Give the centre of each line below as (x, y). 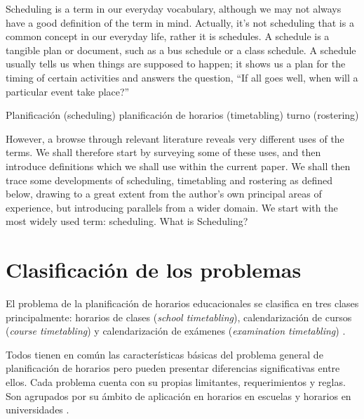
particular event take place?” (68, 91)
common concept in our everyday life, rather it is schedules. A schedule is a (168, 36)
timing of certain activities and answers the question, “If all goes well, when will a (182, 77)
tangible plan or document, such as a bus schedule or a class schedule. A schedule (181, 50)
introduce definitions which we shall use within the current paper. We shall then (178, 166)
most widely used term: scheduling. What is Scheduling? (127, 221)
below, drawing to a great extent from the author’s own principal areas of (164, 194)
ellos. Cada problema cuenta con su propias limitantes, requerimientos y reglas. (176, 382)
